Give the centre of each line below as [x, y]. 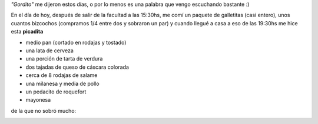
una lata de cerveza [49, 51]
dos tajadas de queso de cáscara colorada [77, 67]
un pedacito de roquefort [56, 92]
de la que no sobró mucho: [44, 110]
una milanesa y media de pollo [62, 83]
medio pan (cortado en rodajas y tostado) [76, 42]
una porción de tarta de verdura [64, 59]
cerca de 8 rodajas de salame [62, 75]
